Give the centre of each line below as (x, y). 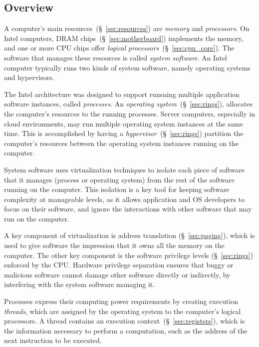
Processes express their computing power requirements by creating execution (121, 301)
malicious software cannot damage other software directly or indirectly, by (117, 274)
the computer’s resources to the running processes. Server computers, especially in (129, 113)
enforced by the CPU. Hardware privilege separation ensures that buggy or (119, 265)
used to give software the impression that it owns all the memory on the (114, 245)
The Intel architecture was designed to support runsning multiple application (122, 94)
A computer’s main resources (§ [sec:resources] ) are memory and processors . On (127, 28)
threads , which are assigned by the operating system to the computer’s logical (123, 311)
